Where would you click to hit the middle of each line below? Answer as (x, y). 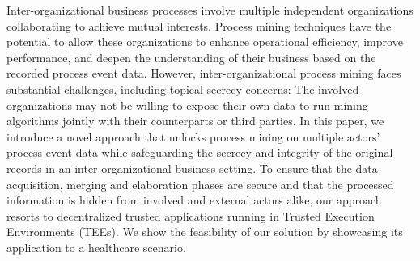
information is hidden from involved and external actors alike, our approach (194, 200)
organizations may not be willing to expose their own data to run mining (187, 105)
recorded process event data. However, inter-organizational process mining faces (204, 73)
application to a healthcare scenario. (96, 247)
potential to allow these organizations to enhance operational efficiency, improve (205, 42)
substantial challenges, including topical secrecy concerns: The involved (183, 88)
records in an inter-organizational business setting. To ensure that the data (192, 168)
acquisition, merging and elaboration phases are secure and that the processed (200, 184)
